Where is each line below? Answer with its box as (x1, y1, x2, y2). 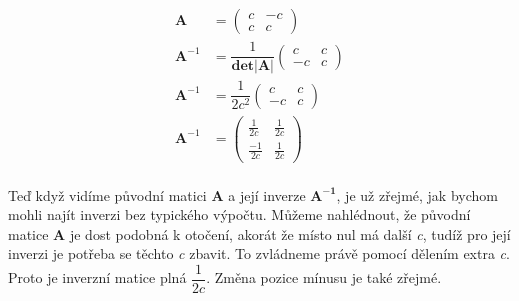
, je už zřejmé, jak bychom (336, 184, 498, 205)
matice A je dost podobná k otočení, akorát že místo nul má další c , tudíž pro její (8, 223, 511, 244)
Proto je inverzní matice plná (8, 267, 187, 288)
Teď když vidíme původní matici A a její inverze (8, 184, 306, 205)
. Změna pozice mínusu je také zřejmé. (206, 267, 442, 288)
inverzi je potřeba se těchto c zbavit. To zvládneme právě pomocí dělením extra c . (8, 243, 510, 264)
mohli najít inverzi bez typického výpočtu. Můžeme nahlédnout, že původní (8, 204, 471, 225)
